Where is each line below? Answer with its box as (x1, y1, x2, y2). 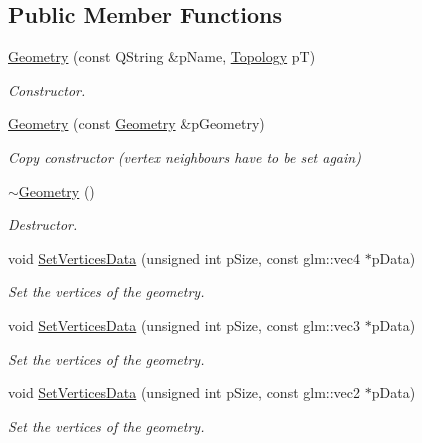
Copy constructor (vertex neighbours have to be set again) (8, 146, 361, 167)
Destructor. (8, 214, 78, 235)
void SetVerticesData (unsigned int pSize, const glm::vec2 (8, 382, 361, 403)
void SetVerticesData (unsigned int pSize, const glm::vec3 (8, 314, 361, 335)
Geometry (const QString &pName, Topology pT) (8, 46, 316, 67)
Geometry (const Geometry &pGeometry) (8, 113, 265, 134)
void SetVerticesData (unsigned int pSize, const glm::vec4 (8, 247, 361, 268)
